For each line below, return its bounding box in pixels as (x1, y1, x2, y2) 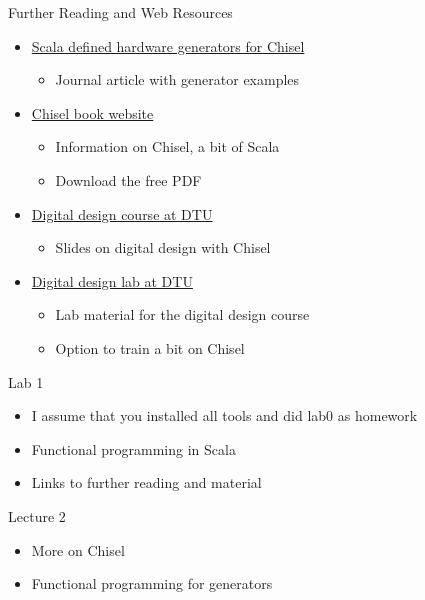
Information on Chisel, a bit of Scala (55, 136, 280, 157)
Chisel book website (31, 102, 154, 123)
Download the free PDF (55, 169, 202, 190)
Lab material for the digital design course (55, 304, 310, 325)
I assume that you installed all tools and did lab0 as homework (31, 405, 418, 426)
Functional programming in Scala (31, 438, 236, 459)
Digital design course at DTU (31, 203, 213, 224)
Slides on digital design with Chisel (55, 237, 271, 258)
